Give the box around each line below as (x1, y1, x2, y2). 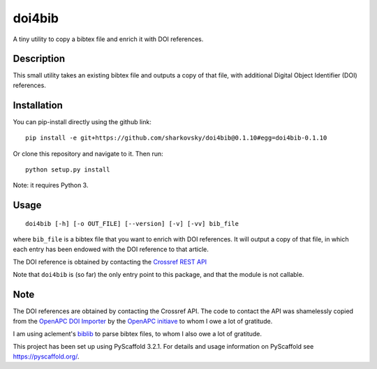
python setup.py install (25, 165, 110, 174)
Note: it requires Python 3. (13, 181, 89, 190)
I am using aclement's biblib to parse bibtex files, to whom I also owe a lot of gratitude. (13, 329, 262, 338)
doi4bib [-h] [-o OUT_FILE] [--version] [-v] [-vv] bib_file (25, 220, 239, 227)
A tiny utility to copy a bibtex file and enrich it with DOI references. (13, 35, 204, 43)
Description (13, 53, 66, 65)
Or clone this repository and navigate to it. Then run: (13, 149, 163, 158)
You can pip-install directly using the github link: (13, 117, 151, 126)
